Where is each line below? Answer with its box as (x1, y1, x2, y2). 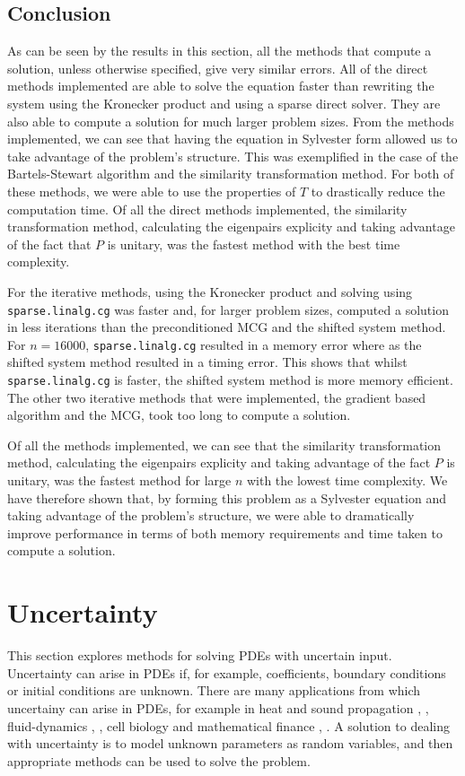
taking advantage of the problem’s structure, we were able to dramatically (7, 506, 415, 525)
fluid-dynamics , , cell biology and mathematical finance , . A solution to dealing (7, 716, 450, 735)
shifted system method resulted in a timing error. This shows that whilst (7, 353, 408, 371)
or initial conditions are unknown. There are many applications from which (7, 681, 421, 700)
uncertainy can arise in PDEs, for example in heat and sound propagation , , (7, 698, 429, 717)
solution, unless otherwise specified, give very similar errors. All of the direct (7, 58, 428, 77)
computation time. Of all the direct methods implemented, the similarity (7, 199, 408, 218)
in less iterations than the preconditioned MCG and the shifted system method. (7, 318, 446, 336)
